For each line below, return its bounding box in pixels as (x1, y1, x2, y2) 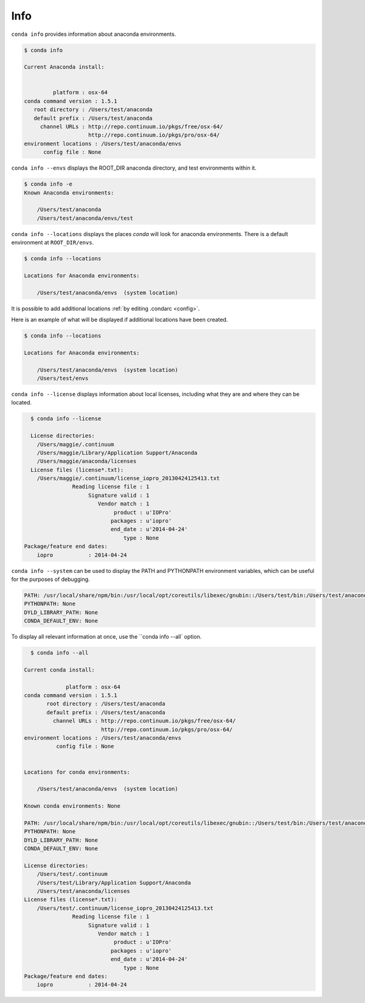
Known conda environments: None (24, 803, 121, 810)
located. (11, 399, 32, 406)
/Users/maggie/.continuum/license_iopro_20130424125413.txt (36, 475, 220, 482)
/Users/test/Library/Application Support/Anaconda (36, 879, 191, 886)
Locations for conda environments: (24, 768, 130, 776)
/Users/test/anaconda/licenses (36, 888, 130, 895)
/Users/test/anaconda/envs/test (36, 215, 134, 221)
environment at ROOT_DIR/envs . (11, 239, 94, 246)
